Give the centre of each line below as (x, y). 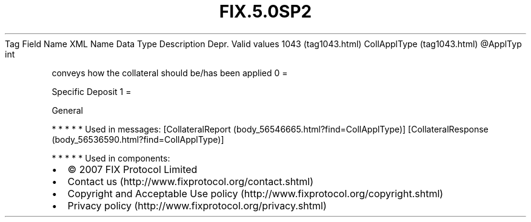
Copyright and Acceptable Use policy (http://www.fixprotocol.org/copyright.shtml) (255, 193)
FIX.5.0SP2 (265, 11)
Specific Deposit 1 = (92, 91)
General (67, 110)
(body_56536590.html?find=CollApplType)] (138, 139)
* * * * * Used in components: (111, 158)
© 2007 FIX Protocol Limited (132, 169)
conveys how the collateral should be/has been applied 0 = (170, 73)
